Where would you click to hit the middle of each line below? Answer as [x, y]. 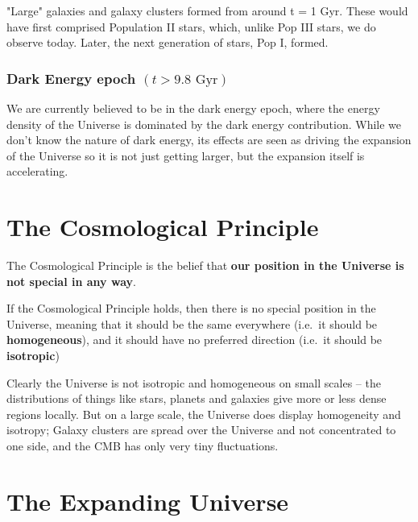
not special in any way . [71, 281]
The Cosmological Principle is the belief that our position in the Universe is [205, 265]
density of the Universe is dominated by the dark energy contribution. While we [204, 124]
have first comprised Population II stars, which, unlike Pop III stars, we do [191, 26]
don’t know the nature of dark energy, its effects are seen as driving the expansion [209, 140]
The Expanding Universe [148, 501]
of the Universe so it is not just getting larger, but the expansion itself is [186, 155]
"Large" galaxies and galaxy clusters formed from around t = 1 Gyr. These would [207, 10]
